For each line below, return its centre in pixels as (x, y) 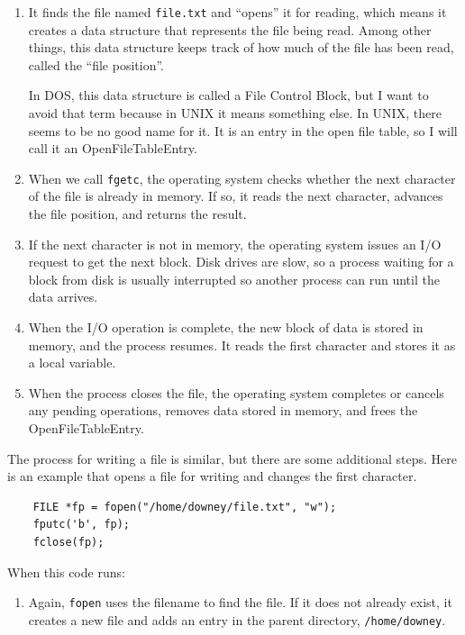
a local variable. (72, 363)
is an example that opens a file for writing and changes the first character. (212, 476)
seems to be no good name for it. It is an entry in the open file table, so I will (243, 130)
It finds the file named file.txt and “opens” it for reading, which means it (237, 12)
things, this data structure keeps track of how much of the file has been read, (241, 47)
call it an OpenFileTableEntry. (113, 148)
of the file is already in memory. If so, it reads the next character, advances (236, 196)
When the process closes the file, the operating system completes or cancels (236, 392)
